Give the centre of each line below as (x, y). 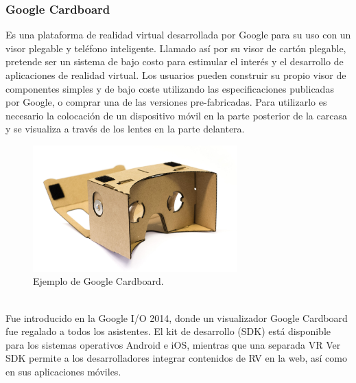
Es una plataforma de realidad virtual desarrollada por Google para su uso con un (178, 35)
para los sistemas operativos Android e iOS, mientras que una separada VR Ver (173, 344)
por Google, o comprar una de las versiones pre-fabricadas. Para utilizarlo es (166, 102)
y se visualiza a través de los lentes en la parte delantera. (125, 129)
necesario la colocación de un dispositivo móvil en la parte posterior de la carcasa (176, 115)
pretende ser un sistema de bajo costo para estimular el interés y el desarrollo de (175, 61)
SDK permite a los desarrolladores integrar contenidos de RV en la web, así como (176, 358)
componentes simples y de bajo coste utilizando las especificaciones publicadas (170, 88)
